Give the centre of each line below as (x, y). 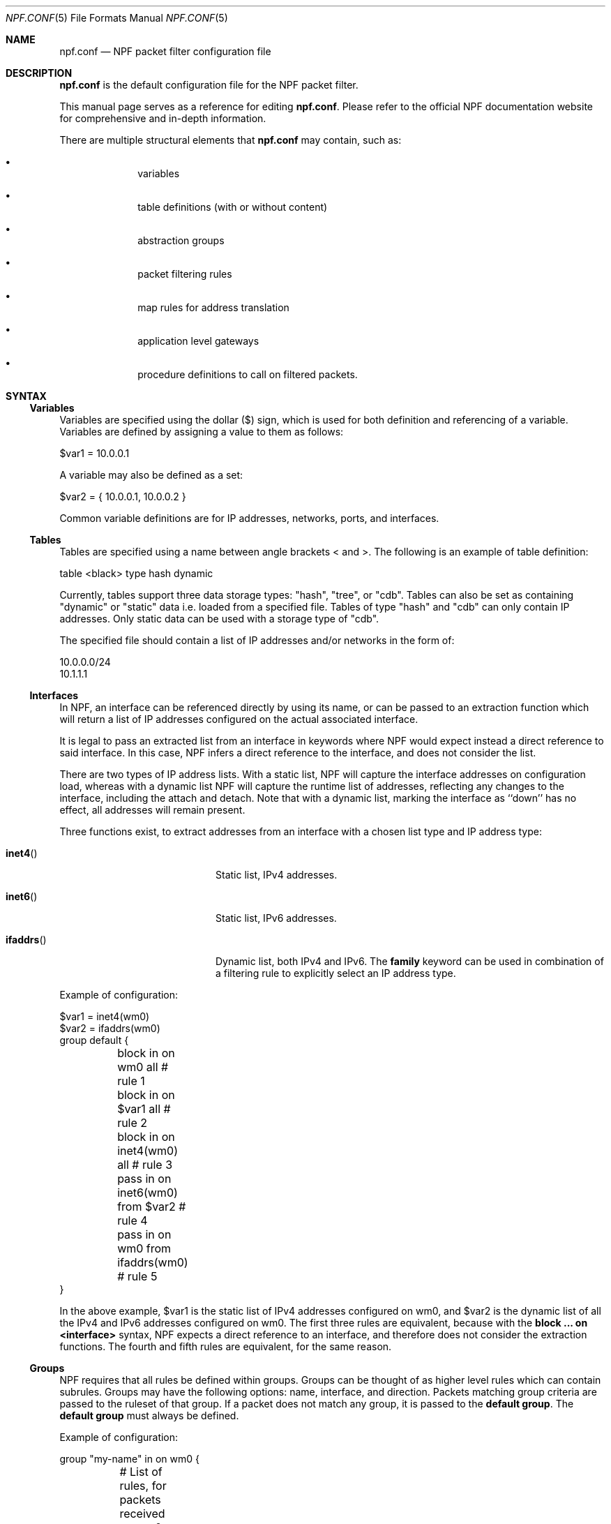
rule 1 (131, 1081)
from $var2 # (152, 1206)
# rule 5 (137, 1276)
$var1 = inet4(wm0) (105, 1016)
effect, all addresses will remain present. (152, 810)
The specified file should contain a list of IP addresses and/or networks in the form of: (257, 640)
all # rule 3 (145, 1165)
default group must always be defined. (149, 1415)
